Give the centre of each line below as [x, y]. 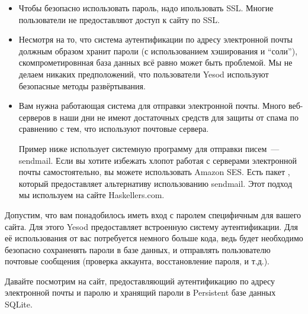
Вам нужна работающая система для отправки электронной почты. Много [152, 106]
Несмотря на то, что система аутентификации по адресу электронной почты [156, 39]
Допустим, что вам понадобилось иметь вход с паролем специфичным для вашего [153, 214]
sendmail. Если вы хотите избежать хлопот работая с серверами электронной [158, 160]
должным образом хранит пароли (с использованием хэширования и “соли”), [158, 51]
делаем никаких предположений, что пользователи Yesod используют [144, 74]
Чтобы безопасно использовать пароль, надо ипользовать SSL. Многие [146, 8]
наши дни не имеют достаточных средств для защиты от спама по [179, 117]
